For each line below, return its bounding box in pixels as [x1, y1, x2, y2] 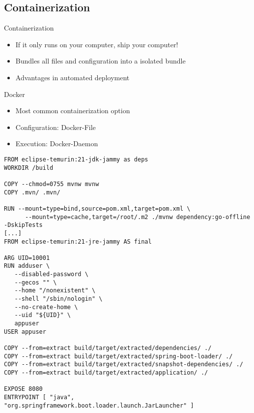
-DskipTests [4, 222, 43, 229]
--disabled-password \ [14, 271, 88, 278]
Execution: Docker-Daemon [15, 138, 98, 149]
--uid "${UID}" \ [14, 312, 71, 319]
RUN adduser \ [4, 262, 50, 270]
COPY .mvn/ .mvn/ [4, 189, 60, 196]
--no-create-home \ [14, 303, 78, 311]
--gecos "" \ [14, 279, 57, 286]
